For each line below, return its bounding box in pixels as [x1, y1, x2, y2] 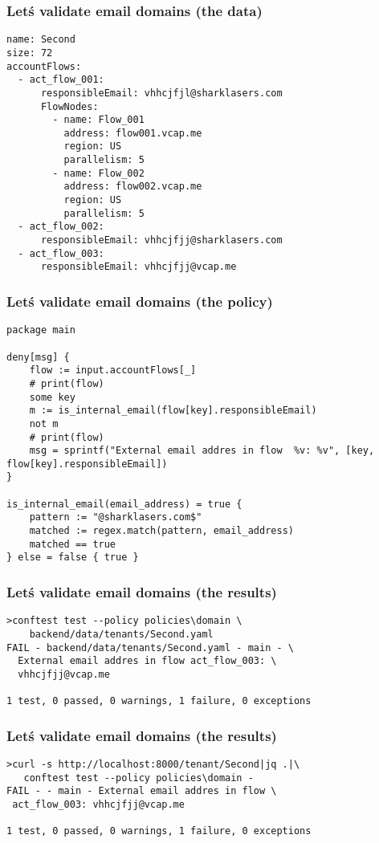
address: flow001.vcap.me [63, 127, 202, 139]
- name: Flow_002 [52, 167, 145, 179]
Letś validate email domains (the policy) [6, 291, 273, 311]
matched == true [29, 538, 116, 550]
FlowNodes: [40, 100, 99, 112]
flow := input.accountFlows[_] [29, 364, 197, 377]
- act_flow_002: [18, 221, 104, 233]
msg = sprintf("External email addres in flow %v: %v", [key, [29, 445, 375, 457]
